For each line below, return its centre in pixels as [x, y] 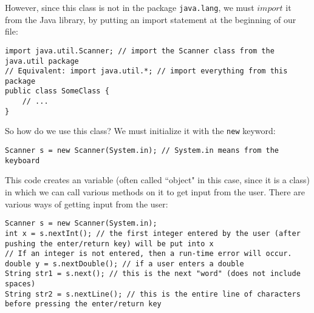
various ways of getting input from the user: [87, 204]
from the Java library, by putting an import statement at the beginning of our [151, 19]
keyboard [22, 160]
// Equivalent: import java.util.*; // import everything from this [146, 71]
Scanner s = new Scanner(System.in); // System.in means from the [142, 151]
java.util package [42, 61]
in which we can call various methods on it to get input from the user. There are [155, 192]
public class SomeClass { [57, 91]
